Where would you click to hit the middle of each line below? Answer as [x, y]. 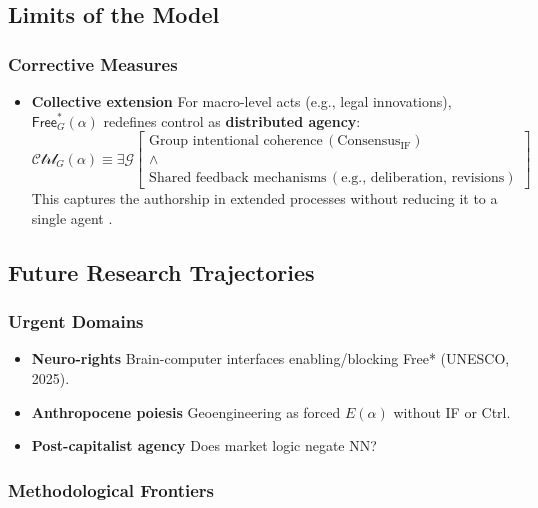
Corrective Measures [93, 63]
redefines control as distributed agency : [232, 120]
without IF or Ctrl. [452, 411]
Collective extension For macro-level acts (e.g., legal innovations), [241, 101]
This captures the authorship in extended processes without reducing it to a [264, 198]
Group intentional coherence [236, 141]
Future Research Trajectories [161, 271]
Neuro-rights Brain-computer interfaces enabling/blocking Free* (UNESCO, [270, 358]
